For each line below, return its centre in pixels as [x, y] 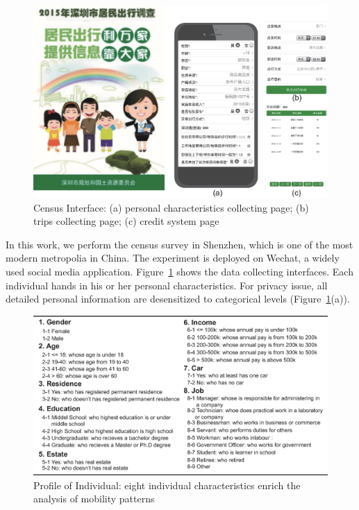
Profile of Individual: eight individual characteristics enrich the [167, 485]
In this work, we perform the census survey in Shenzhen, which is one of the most [179, 244]
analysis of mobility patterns [94, 499]
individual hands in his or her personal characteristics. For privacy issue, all [167, 285]
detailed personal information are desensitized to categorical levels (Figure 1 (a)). [178, 299]
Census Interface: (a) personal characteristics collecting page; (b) [171, 207]
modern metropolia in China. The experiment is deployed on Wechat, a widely [173, 258]
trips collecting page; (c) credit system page [126, 221]
